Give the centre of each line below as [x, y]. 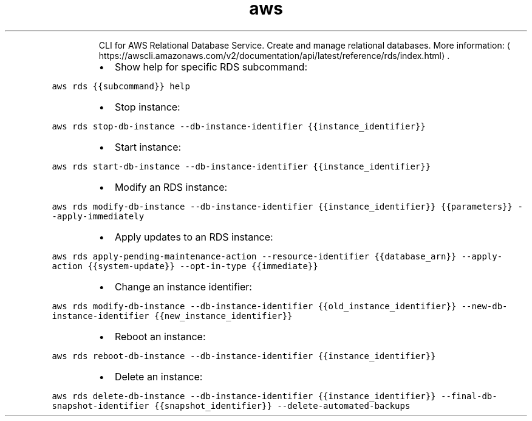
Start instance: [148, 147]
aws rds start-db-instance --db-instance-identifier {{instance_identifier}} [241, 166]
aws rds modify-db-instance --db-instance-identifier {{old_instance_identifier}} [254, 306]
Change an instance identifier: [183, 286]
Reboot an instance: [160, 336]
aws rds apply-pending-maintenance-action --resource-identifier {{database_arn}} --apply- [277, 256]
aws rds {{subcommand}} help [121, 86]
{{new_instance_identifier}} [223, 316]
